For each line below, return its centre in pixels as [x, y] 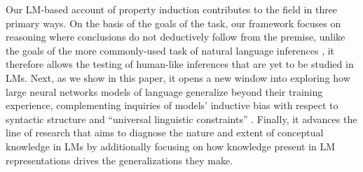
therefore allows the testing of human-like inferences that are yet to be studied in [180, 64]
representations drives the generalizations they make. [119, 160]
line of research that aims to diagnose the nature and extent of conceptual [165, 132]
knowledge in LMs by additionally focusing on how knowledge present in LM [171, 146]
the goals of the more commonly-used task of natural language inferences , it [170, 50]
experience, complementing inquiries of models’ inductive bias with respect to [172, 105]
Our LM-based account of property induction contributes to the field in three [172, 9]
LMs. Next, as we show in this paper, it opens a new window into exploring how [178, 77]
